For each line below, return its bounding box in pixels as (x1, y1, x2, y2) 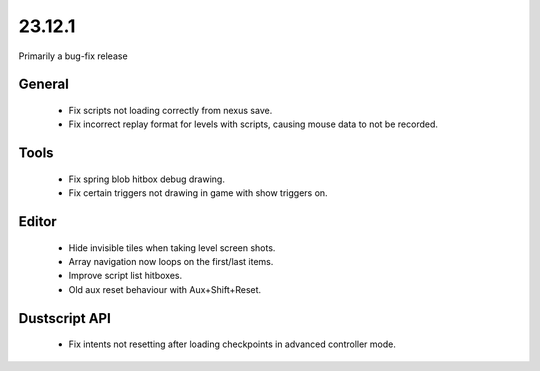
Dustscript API (18, 310, 112, 327)
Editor (18, 213, 57, 230)
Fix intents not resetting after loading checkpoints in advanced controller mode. (68, 338, 397, 350)
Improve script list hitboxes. (68, 270, 183, 282)
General (18, 76, 70, 93)
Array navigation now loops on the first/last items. (68, 255, 274, 267)
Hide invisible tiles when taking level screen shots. (68, 241, 276, 254)
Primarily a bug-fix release (18, 50, 129, 62)
